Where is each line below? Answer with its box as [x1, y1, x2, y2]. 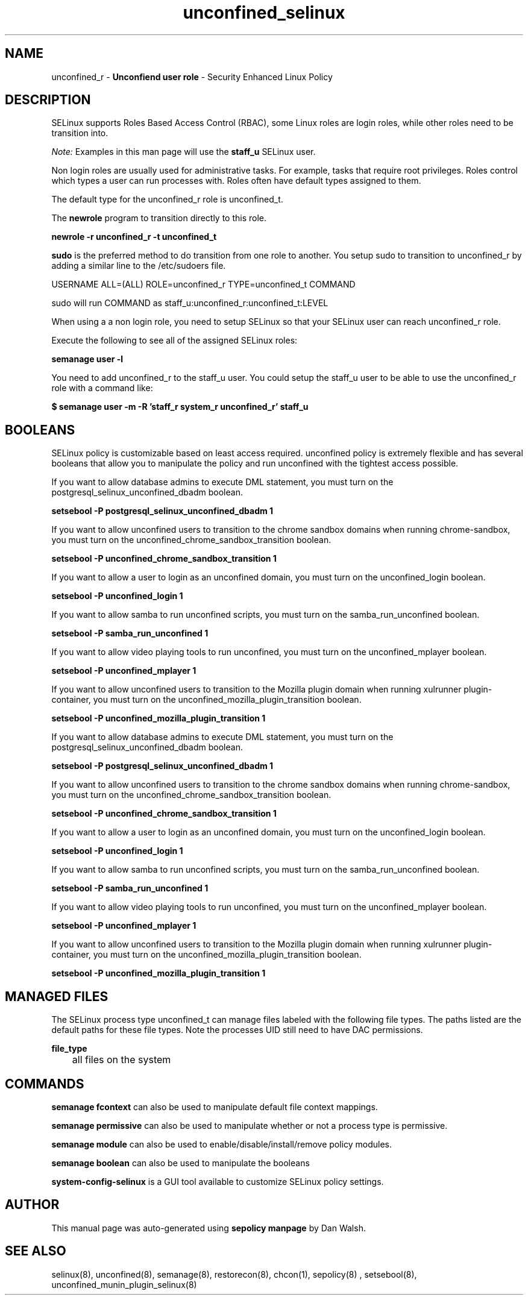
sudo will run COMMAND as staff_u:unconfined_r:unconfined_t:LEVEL [51, 298, 328, 309]
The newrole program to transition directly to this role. [51, 213, 267, 224]
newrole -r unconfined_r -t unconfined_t [51, 231, 217, 242]
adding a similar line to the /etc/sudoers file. [51, 260, 226, 271]
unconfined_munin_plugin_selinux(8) [51, 1279, 197, 1290]
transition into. [51, 128, 108, 139]
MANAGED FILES [5, 988, 108, 1004]
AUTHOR [5, 1197, 60, 1213]
